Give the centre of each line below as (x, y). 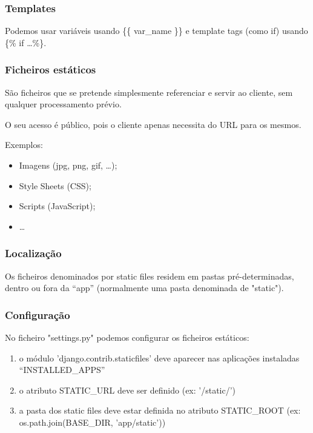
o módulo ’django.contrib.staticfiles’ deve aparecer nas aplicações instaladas (159, 357)
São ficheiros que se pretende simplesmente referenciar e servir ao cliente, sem (149, 92)
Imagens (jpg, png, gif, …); (68, 165)
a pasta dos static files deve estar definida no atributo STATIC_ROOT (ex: (160, 410)
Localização (33, 253)
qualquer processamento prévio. (63, 104)
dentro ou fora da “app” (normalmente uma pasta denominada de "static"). (144, 288)
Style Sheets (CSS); (55, 185)
